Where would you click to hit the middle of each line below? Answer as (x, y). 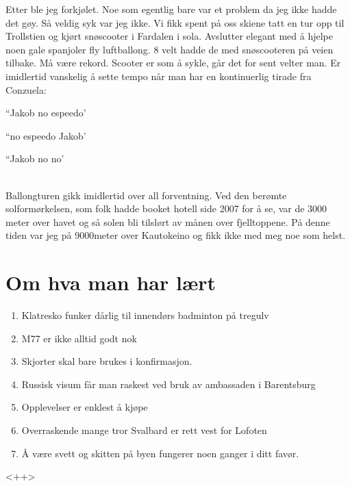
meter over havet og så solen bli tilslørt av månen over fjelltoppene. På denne (168, 221)
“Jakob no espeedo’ (46, 113)
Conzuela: (26, 89)
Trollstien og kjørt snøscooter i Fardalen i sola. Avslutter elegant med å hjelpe (169, 36)
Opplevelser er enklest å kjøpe (85, 407)
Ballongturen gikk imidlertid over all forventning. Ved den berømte (146, 195)
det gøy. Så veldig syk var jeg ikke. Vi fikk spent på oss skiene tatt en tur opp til (175, 22)
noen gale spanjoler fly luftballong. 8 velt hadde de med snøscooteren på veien (170, 49)
